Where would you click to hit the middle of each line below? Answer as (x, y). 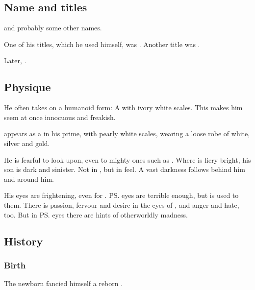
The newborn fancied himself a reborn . (64, 283)
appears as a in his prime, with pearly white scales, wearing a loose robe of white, (127, 133)
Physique (27, 87)
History (24, 241)
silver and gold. (27, 143)
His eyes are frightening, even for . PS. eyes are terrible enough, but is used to (121, 195)
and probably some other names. (53, 28)
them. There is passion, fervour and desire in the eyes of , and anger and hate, (122, 205)
